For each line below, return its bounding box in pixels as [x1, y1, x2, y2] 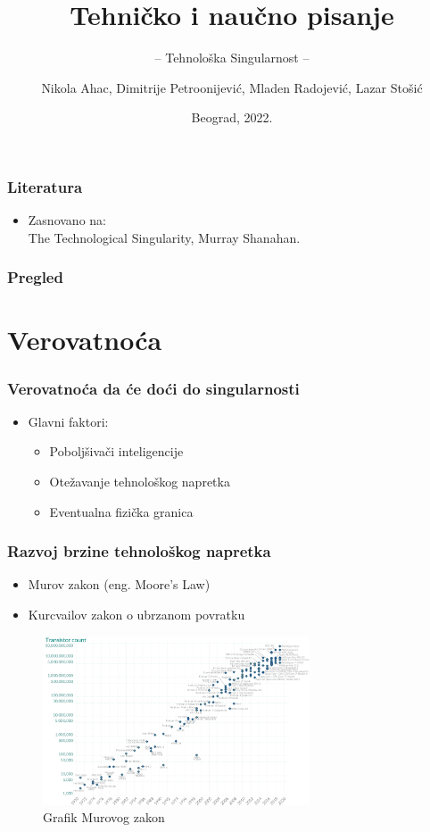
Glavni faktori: [28, 412, 109, 430]
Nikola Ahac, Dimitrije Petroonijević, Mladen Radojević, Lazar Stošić [41, 78, 423, 96]
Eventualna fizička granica [49, 502, 194, 520]
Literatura [7, 175, 83, 197]
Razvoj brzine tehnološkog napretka [7, 540, 271, 562]
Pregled [7, 266, 63, 288]
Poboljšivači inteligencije [49, 442, 184, 461]
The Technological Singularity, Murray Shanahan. [28, 228, 301, 246]
